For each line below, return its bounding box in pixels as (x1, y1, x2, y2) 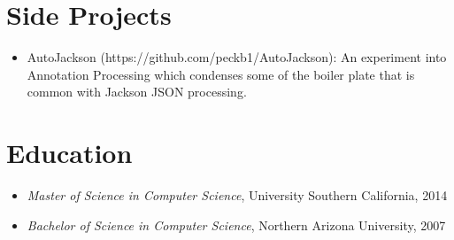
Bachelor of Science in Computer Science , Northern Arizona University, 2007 (27, 215, 446, 234)
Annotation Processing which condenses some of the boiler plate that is (27, 65, 415, 83)
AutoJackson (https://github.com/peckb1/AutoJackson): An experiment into (27, 48, 447, 66)
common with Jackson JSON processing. (27, 82, 247, 101)
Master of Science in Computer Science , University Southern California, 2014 (27, 186, 448, 205)
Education (6, 135, 133, 171)
